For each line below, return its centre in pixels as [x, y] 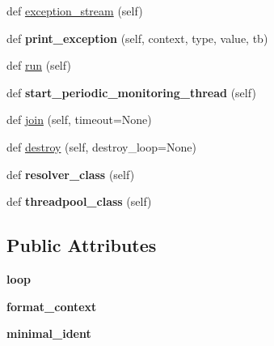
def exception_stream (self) [75, 11]
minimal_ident [49, 333]
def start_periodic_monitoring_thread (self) [131, 92]
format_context [52, 306]
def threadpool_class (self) [79, 201]
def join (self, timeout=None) [79, 120]
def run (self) [39, 65]
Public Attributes [82, 245]
